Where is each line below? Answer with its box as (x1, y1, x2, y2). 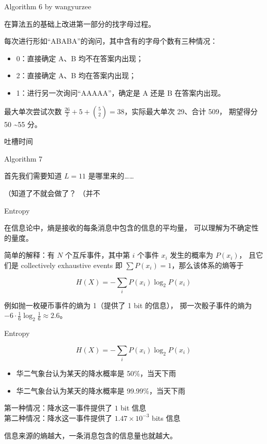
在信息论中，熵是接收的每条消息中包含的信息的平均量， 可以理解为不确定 (4, 222, 252, 233)
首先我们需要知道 (4, 170, 62, 181)
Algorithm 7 (4, 153, 43, 164)
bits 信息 (152, 412, 181, 423)
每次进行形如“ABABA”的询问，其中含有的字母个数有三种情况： (4, 35, 218, 46)
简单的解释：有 (4, 250, 55, 260)
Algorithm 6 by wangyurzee (4, 1, 92, 11)
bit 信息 (120, 402, 147, 413)
